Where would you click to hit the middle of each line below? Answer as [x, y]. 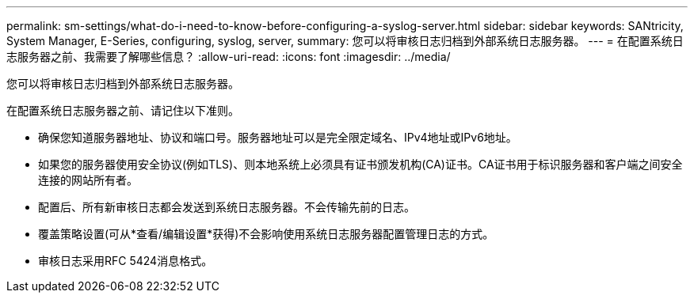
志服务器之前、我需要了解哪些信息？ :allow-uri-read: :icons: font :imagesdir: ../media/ [229, 57]
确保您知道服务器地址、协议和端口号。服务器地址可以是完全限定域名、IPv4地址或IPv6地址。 [278, 137]
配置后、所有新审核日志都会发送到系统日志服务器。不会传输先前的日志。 [227, 207]
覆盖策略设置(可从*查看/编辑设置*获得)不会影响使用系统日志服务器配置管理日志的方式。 [266, 234]
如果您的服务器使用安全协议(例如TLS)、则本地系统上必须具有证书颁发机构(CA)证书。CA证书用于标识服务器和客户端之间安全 [360, 164]
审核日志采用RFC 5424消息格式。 [126, 261]
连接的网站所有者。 [88, 180]
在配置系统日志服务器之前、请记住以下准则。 [123, 110]
